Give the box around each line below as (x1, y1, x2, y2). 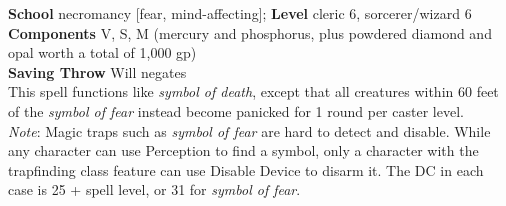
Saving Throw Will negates (8, 61, 187, 82)
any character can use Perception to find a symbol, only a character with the (8, 140, 479, 161)
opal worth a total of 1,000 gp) (8, 42, 197, 63)
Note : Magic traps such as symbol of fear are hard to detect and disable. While (8, 120, 491, 141)
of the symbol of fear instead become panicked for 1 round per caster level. (8, 100, 464, 121)
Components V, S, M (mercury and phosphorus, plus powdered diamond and (8, 22, 492, 43)
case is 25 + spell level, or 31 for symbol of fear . (8, 179, 301, 200)
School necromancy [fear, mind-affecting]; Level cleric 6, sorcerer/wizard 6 (8, 3, 472, 23)
